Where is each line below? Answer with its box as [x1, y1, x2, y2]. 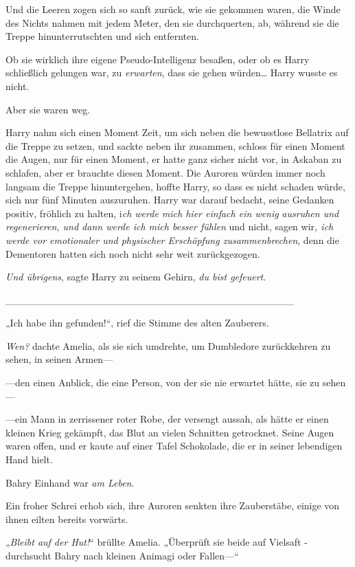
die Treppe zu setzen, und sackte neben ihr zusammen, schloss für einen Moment [5, 138, 345, 153]
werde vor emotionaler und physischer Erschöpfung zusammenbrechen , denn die [5, 232, 339, 247]
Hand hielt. [5, 452, 53, 467]
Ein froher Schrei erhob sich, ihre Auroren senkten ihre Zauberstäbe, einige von [5, 498, 340, 513]
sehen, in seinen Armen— [5, 352, 113, 366]
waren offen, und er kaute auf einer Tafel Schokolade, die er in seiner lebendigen [5, 438, 343, 453]
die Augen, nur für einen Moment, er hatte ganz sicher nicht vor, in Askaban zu [5, 152, 342, 166]
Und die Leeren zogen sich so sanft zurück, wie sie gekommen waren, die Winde [5, 2, 341, 16]
